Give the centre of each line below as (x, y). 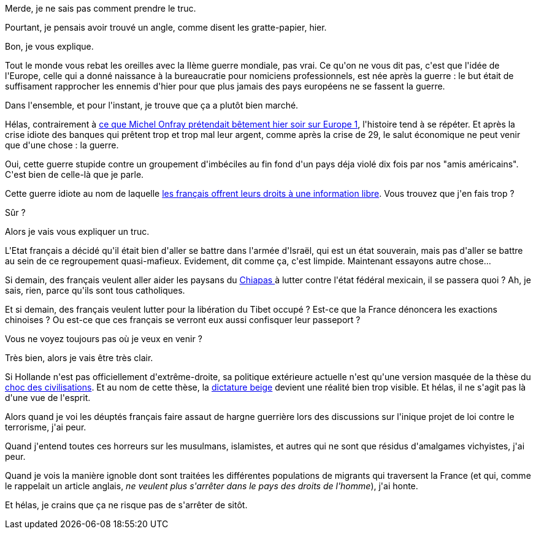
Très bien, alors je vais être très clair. (79, 358)
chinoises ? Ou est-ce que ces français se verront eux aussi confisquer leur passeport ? (183, 320)
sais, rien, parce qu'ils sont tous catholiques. (95, 290)
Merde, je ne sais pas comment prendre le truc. (101, 8)
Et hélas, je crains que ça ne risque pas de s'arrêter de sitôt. (126, 505)
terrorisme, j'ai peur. (46, 427)
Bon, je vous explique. (49, 46)
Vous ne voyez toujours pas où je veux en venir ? (104, 339)
